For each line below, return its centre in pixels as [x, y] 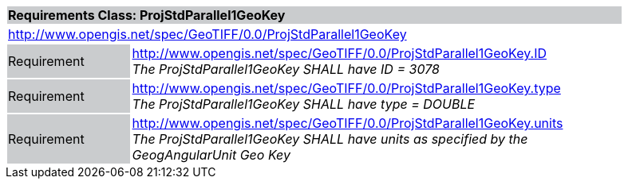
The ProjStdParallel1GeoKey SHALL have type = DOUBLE [304, 104]
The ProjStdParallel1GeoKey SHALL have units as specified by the [330, 139]
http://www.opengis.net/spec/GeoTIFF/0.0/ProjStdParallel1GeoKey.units [348, 123]
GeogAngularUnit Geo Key [211, 155]
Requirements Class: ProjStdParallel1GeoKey [147, 15]
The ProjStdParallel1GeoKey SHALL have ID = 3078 [286, 69]
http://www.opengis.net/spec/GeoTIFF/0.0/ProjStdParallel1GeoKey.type [346, 88]
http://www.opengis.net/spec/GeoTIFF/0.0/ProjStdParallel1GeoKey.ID [339, 53]
